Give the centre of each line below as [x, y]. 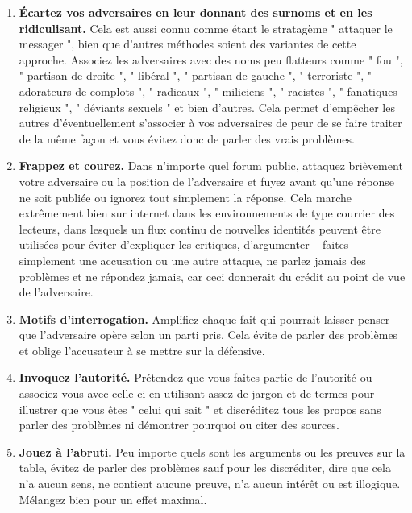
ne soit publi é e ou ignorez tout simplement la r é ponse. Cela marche [185, 197]
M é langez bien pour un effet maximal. [113, 499]
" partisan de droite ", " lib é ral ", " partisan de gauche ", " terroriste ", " [196, 75]
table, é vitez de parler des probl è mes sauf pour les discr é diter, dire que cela [205, 467]
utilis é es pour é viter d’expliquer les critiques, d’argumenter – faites [184, 244]
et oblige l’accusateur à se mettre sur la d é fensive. [142, 350]
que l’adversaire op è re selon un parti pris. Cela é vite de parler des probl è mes [208, 335]
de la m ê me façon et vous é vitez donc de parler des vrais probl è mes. [187, 138]
